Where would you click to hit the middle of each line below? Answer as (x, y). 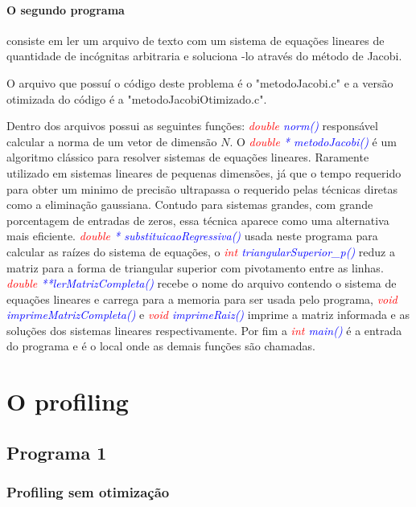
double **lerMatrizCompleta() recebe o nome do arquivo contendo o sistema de (202, 283)
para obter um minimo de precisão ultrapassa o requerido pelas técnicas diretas (202, 188)
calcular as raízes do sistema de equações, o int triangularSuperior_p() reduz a (201, 251)
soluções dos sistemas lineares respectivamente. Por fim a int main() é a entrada (204, 330)
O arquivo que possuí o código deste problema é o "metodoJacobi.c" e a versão (200, 82)
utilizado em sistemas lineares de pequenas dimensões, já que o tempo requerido (204, 172)
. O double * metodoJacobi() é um (313, 141)
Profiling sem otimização (88, 492)
